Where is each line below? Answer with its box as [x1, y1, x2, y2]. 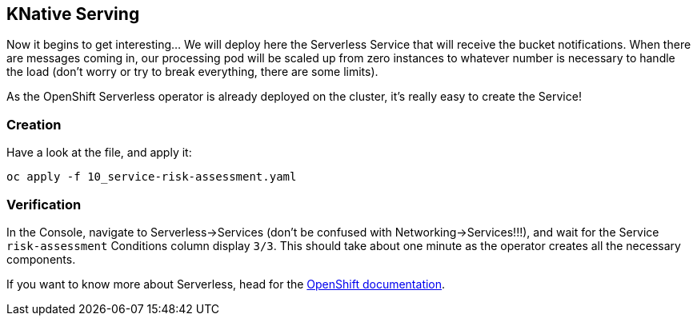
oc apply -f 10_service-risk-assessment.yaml [6, 170, 297, 184]
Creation [6, 116, 62, 133]
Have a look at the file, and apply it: [6, 145, 192, 160]
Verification [6, 196, 82, 213]
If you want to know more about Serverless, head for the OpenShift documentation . [6, 276, 446, 291]
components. [6, 252, 76, 266]
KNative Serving [6, 4, 140, 24]
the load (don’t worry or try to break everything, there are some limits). [6, 65, 379, 79]
